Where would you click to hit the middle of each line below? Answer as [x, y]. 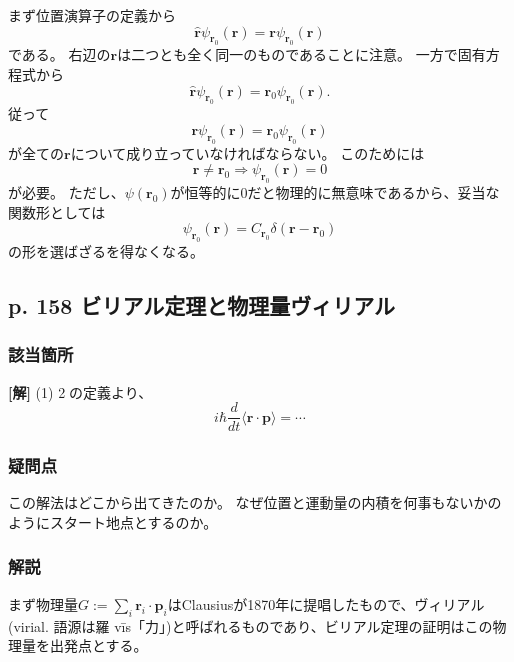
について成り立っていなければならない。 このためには [247, 152]
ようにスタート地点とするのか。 [113, 521]
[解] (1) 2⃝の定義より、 [80, 391]
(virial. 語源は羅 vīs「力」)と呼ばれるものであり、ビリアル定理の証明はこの [250, 625]
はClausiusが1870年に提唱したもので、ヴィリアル [326, 603]
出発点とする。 [98, 645]
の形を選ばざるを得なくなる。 [106, 250]
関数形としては [57, 211]
